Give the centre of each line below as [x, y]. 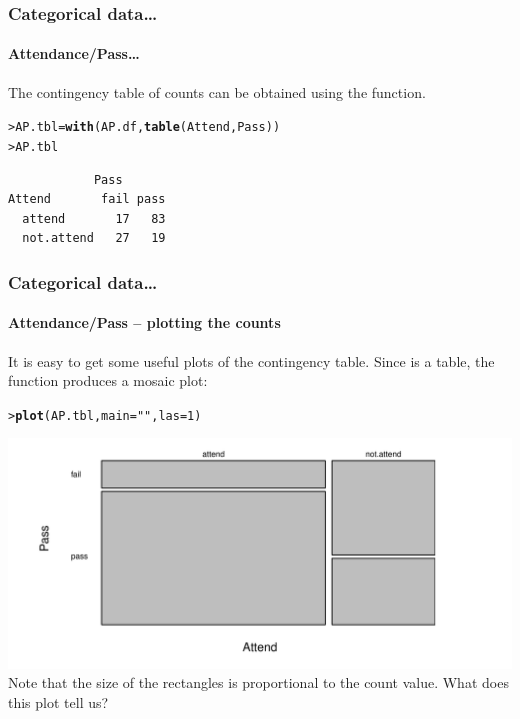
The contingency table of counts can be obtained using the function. [217, 91]
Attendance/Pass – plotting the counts [144, 322]
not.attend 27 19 [94, 238]
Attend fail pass [87, 199]
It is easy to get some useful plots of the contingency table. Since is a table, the [251, 360]
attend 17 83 [94, 218]
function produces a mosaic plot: [108, 380]
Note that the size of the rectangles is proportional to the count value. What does [258, 682]
